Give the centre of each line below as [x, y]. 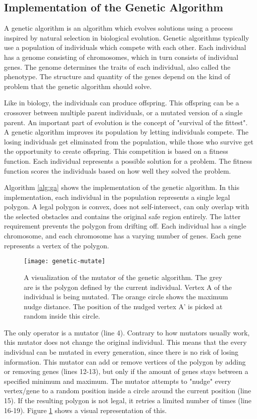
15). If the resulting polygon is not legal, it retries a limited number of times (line [128, 400]
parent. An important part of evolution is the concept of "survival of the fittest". [126, 122]
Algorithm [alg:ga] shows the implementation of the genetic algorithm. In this [122, 187]
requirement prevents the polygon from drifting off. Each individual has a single [125, 226]
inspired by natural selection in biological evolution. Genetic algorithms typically [127, 37]
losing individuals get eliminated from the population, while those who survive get [129, 141]
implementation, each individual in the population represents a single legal [117, 197]
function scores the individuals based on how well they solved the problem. [118, 170]
